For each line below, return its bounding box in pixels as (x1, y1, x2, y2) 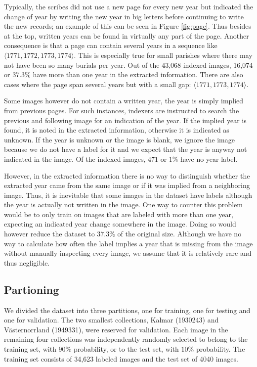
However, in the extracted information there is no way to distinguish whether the (4, 170, 250, 181)
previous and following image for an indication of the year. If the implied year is (4, 115, 247, 125)
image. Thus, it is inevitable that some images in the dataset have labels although (4, 189, 253, 200)
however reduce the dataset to (4, 229, 95, 239)
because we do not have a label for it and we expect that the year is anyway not (4, 144, 247, 154)
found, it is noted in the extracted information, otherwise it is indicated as (4, 125, 229, 135)
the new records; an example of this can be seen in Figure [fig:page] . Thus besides (4, 21, 252, 31)
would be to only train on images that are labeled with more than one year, (4, 209, 233, 219)
